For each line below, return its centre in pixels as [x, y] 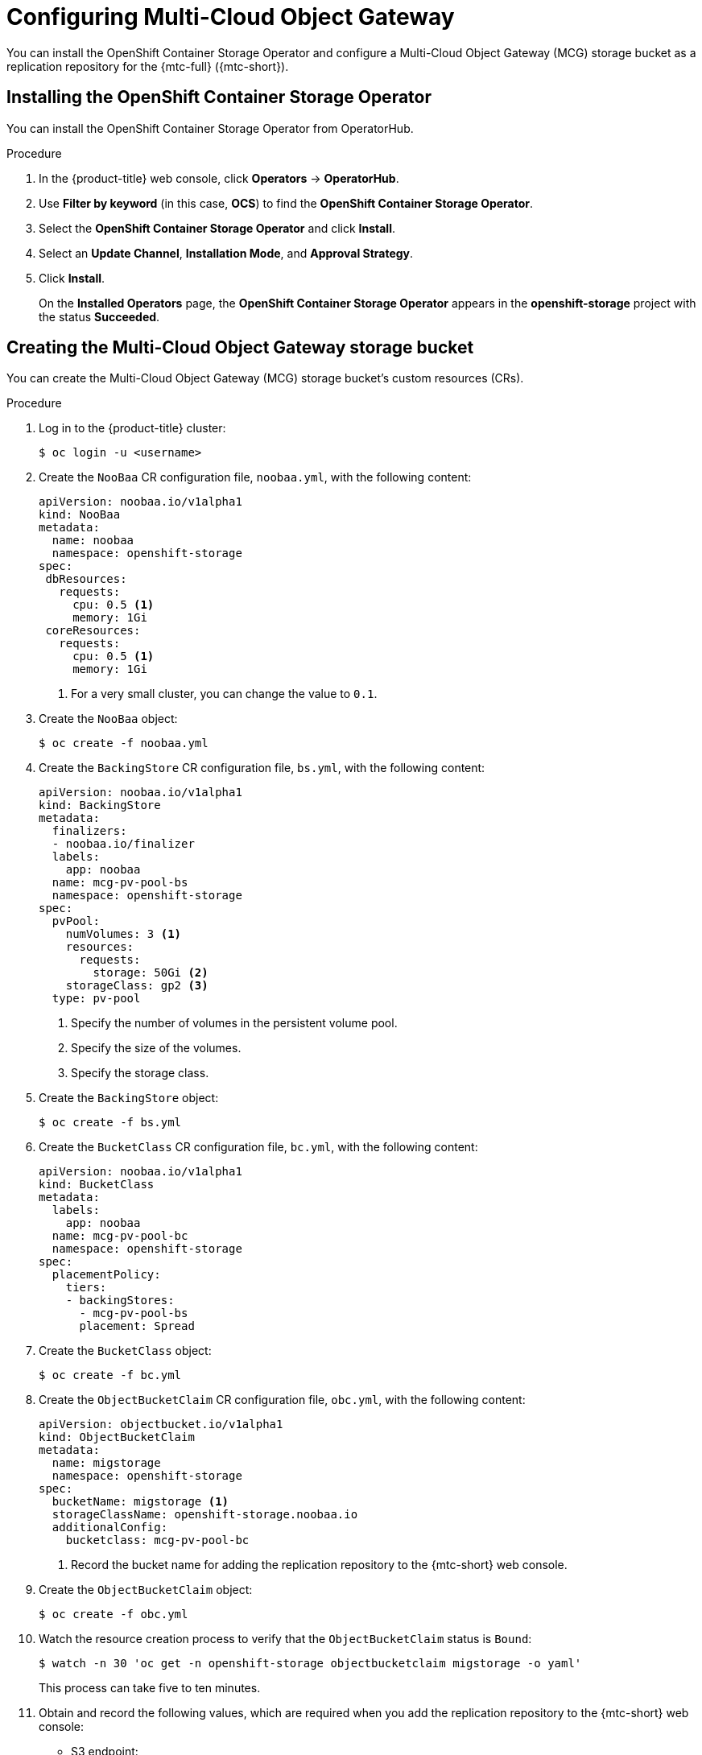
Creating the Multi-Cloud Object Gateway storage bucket [240, 348]
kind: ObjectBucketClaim [117, 1437]
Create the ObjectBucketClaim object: [146, 1590]
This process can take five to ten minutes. [150, 1688]
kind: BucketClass [97, 1185]
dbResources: [86, 579]
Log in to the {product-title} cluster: [132, 428]
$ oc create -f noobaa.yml [124, 743]
